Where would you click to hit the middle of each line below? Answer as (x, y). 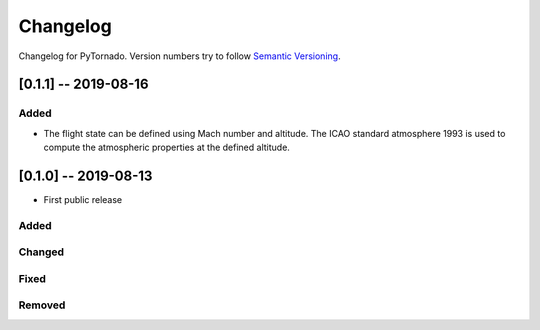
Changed (41, 252)
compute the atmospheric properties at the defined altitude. (166, 147)
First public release (83, 199)
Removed (42, 305)
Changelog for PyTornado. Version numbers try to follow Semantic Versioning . (179, 56)
